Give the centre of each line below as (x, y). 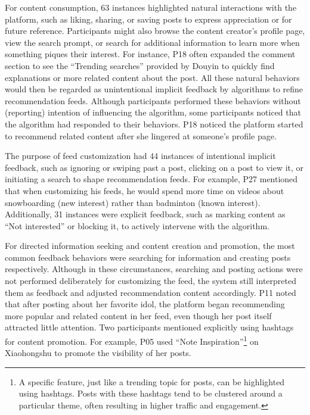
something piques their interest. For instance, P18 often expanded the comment (150, 54)
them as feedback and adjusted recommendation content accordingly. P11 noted (151, 292)
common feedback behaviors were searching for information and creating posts (148, 257)
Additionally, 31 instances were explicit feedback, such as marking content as (145, 214)
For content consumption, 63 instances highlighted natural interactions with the (151, 7)
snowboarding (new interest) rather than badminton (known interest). (133, 202)
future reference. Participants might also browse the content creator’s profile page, (155, 31)
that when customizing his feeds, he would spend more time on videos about (145, 190)
